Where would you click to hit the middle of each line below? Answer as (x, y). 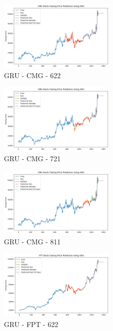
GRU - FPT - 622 (31, 324)
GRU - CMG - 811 (32, 241)
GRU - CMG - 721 (32, 158)
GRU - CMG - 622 (32, 75)
